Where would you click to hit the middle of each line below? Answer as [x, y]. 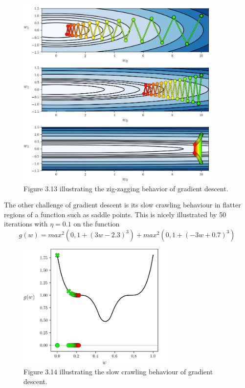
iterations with [26, 224]
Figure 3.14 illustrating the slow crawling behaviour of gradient [118, 372]
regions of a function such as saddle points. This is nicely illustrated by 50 [115, 214]
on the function [97, 224]
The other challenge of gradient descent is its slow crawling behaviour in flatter [122, 205]
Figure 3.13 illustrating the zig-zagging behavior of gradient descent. [126, 188]
